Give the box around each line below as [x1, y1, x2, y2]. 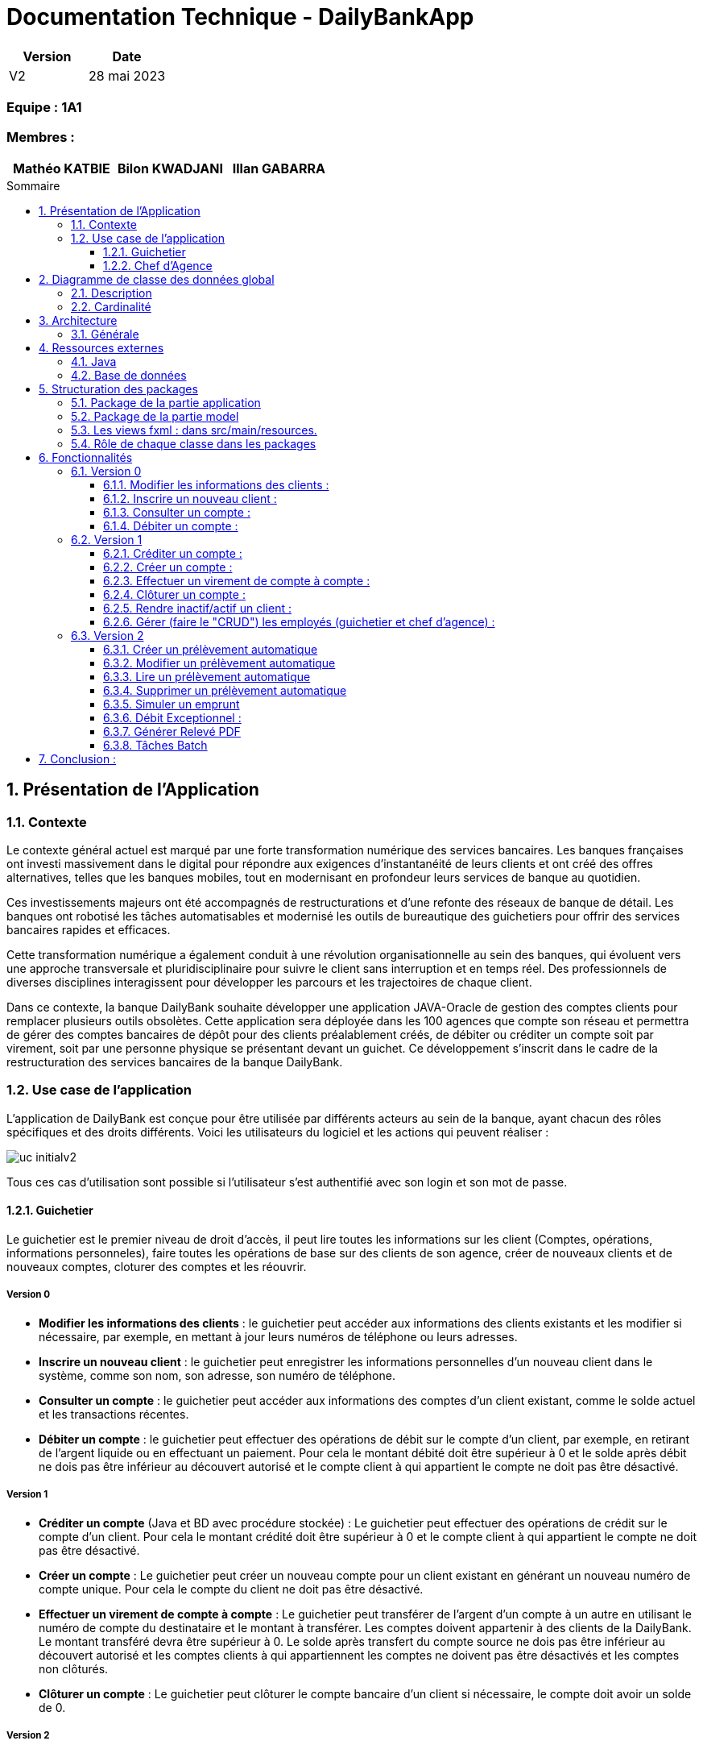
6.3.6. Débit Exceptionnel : [103, 710, 242, 725]
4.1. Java [71, 354, 117, 368]
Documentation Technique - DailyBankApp [6, 3, 474, 31]
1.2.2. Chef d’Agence [103, 258, 213, 272]
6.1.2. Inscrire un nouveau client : [103, 491, 277, 505]
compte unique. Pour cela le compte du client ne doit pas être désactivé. [39, 1581, 424, 1596]
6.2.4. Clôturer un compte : [103, 587, 246, 601]
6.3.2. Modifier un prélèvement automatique [103, 655, 336, 670]
